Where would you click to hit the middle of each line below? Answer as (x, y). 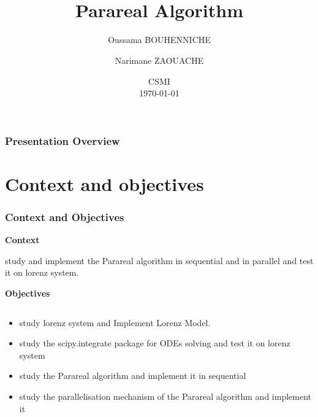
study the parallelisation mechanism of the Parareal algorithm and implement (165, 396)
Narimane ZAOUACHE (159, 60)
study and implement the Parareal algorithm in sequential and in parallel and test (159, 260)
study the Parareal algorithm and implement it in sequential (133, 376)
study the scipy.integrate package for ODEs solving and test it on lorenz (155, 343)
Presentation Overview (62, 140)
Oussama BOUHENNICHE (159, 40)
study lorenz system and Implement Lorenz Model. (115, 322)
